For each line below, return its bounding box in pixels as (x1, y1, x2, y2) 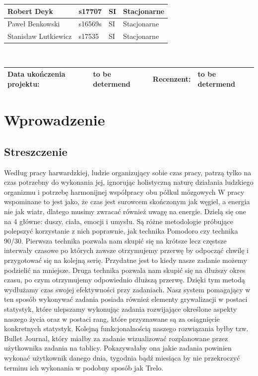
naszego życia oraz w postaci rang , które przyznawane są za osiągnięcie (4, 313, 220, 324)
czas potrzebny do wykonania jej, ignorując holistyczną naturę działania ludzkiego (4, 177, 254, 187)
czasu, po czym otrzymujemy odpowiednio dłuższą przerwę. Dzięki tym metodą (4, 274, 245, 285)
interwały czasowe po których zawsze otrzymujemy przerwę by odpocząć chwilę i (4, 245, 249, 255)
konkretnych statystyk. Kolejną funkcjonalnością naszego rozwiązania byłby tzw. (4, 323, 249, 334)
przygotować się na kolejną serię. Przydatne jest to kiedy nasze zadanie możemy (4, 254, 247, 265)
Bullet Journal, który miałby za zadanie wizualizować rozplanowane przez (4, 333, 228, 343)
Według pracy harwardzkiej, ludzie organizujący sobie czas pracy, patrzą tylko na (4, 167, 252, 177)
